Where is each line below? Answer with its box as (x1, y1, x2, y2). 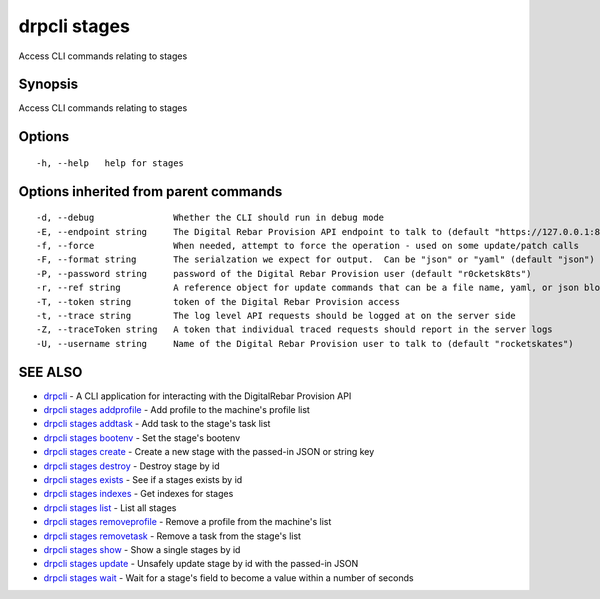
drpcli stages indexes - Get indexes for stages (43, 488, 234, 500)
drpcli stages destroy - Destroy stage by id (43, 460, 220, 472)
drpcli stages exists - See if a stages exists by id (43, 474, 243, 486)
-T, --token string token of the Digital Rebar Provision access (36, 296, 400, 307)
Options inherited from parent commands (18, 183, 283, 200)
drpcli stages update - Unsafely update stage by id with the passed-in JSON (43, 558, 359, 570)
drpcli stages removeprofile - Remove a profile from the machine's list (43, 516, 332, 528)
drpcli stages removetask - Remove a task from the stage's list (43, 530, 302, 542)
